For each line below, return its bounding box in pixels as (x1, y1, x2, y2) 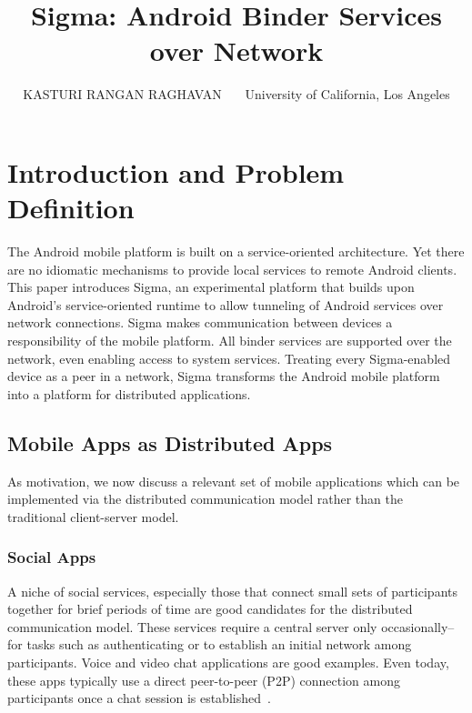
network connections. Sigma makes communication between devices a (7, 313, 393, 332)
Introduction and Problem (7, 153, 345, 190)
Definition (7, 189, 135, 226)
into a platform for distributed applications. (7, 384, 251, 403)
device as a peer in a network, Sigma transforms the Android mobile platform (7, 367, 440, 386)
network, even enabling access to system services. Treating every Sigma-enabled (7, 348, 451, 367)
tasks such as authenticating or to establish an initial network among (26, 635, 412, 654)
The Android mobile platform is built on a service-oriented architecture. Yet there (7, 242, 465, 261)
